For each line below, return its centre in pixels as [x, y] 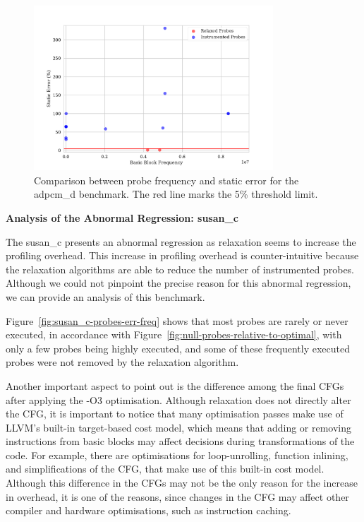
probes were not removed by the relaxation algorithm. [122, 362]
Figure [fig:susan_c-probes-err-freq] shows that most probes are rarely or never [177, 320]
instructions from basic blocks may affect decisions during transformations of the [180, 441]
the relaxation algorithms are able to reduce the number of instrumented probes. [180, 269]
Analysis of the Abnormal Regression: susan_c [122, 217]
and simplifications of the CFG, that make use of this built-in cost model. [165, 469]
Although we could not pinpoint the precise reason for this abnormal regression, [178, 283]
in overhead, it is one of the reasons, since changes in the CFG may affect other [177, 496]
